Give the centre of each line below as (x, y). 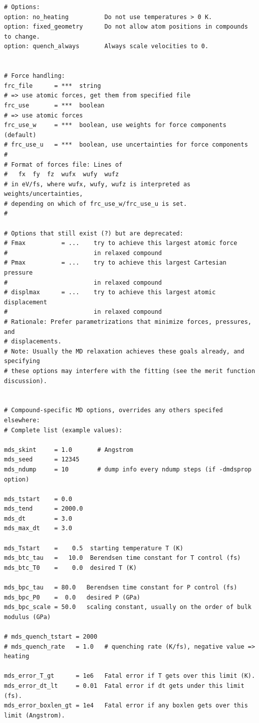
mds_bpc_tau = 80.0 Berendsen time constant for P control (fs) (121, 588)
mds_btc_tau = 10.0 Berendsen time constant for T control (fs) (122, 558)
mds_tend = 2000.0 (44, 509)
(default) (20, 135)
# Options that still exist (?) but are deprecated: (94, 233)
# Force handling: (35, 76)
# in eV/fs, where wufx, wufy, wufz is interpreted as (97, 184)
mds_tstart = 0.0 (38, 499)
